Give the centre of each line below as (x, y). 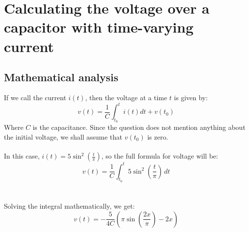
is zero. (158, 136)
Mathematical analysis (61, 77)
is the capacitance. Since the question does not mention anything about (139, 127)
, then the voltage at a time (126, 97)
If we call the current (35, 97)
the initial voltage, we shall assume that (63, 136)
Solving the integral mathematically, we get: (69, 205)
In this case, (22, 156)
